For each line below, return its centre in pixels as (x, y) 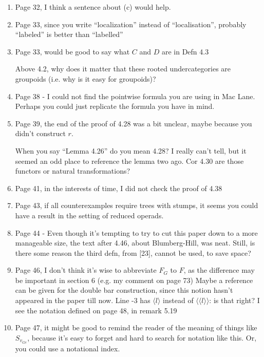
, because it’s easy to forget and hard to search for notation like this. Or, (142, 337)
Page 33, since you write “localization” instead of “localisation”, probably (131, 24)
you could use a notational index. (68, 348)
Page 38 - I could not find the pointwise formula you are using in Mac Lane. (135, 96)
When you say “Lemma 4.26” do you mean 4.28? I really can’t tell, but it (131, 150)
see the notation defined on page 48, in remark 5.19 (96, 310)
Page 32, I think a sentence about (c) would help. (93, 7)
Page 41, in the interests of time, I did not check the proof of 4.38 (119, 188)
